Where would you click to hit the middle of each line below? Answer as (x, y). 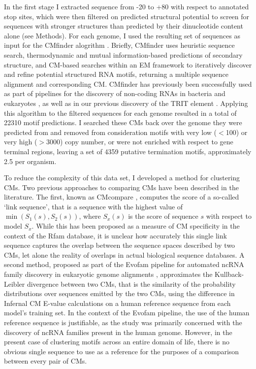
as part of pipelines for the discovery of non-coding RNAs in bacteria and (115, 93)
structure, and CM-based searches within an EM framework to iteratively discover (128, 64)
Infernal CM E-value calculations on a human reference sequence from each (117, 303)
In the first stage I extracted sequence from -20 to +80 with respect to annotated (127, 6)
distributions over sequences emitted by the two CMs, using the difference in (119, 293)
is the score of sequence (163, 216)
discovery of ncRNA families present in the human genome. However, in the (118, 332)
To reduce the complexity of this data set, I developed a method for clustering (122, 178)
